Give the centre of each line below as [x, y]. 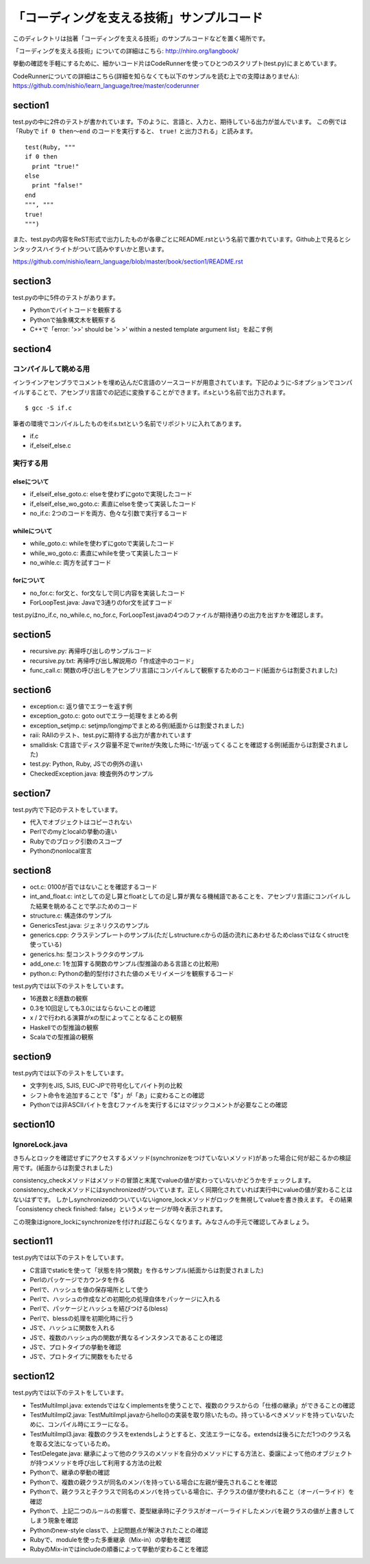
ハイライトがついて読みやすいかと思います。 [105, 249]
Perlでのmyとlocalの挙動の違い [74, 832]
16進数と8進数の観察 [59, 999]
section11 [33, 1241]
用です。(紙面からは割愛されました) [63, 1167]
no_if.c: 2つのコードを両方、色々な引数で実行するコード [109, 513]
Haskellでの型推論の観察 [64, 1027]
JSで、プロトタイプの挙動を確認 [75, 1347]
